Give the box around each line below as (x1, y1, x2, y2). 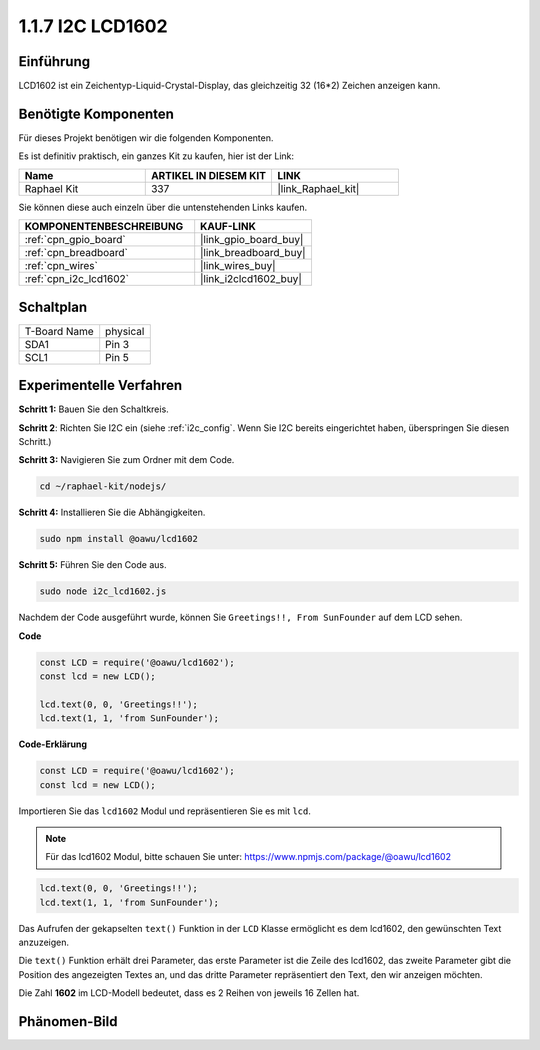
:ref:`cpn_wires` (24, 259, 99, 273)
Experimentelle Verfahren (18, 377, 183, 394)
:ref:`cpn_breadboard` (24, 246, 129, 260)
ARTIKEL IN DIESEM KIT (150, 168, 267, 182)
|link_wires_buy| (200, 259, 276, 273)
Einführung (18, 53, 90, 70)
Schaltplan (18, 298, 88, 315)
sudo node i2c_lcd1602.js (39, 586, 167, 597)
